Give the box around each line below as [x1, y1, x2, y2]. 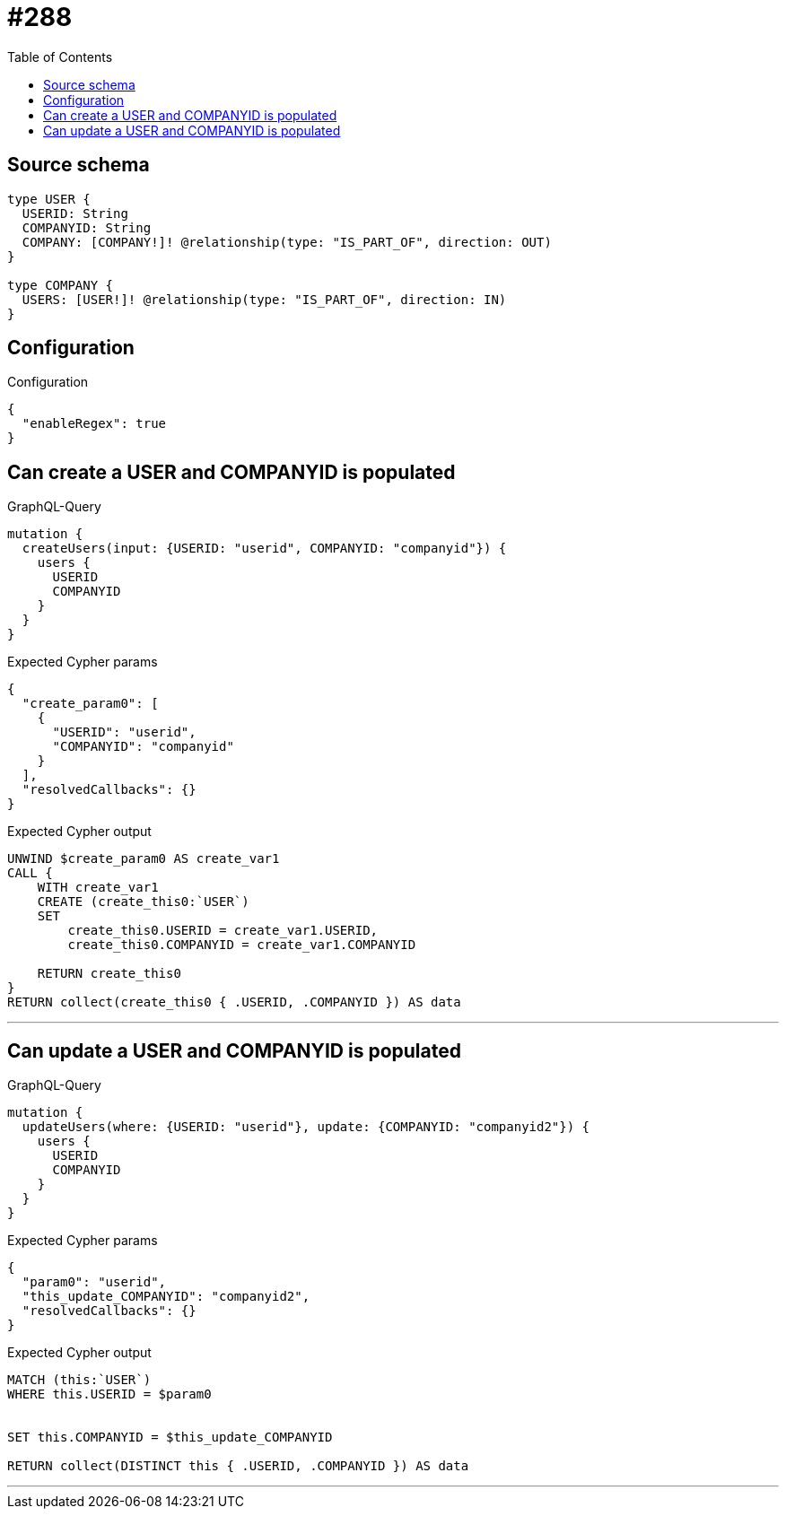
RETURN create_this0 [37, 966, 181, 981]
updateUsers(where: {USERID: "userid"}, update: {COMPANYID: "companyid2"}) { [22, 1120, 590, 1135]
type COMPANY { [7, 277, 114, 292]
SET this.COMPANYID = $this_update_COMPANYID [7, 1430, 333, 1445]
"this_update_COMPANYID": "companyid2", [22, 1289, 310, 1304]
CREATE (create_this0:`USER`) [37, 894, 249, 910]
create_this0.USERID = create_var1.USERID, [67, 923, 379, 938]
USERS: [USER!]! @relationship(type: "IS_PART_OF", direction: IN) [22, 292, 507, 307]
